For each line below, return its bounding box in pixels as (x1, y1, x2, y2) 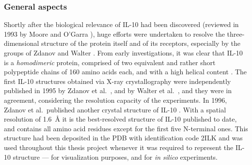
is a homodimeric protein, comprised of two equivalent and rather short (4, 57, 216, 67)
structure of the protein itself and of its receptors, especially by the (41, 38, 240, 48)
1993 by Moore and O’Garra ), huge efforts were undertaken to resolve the (4, 28, 225, 39)
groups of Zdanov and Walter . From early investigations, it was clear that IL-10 (4, 48, 243, 57)
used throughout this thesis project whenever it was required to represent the (4, 142, 234, 152)
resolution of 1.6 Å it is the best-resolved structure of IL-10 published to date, (4, 114, 237, 124)
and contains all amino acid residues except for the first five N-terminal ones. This (4, 123, 248, 133)
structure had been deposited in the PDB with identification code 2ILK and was (4, 133, 243, 143)
